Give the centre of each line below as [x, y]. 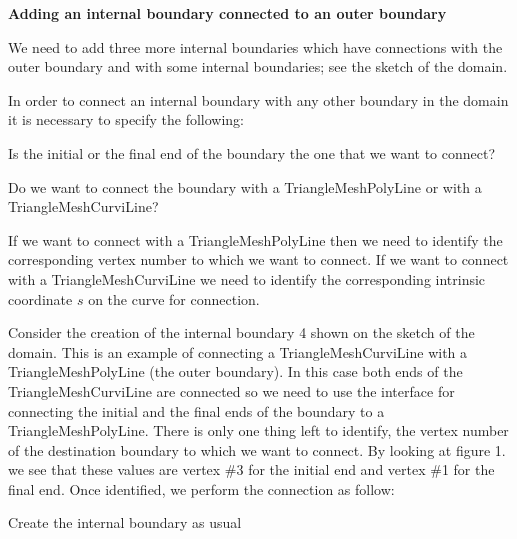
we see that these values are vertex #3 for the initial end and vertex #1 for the [251, 469]
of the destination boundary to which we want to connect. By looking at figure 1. [257, 449]
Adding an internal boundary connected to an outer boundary [227, 13]
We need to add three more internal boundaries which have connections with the [255, 46]
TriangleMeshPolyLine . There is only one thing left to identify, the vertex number [258, 430]
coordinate [40, 298]
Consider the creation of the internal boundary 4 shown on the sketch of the [241, 332]
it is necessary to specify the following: [126, 119]
